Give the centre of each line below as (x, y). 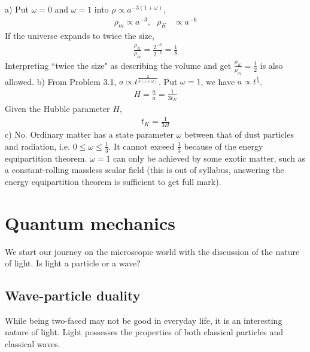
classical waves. (33, 344)
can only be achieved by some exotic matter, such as (209, 158)
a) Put (17, 9)
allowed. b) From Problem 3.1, (61, 81)
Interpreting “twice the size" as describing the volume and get (118, 65)
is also (271, 65)
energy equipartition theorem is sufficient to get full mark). (113, 181)
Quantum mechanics (90, 222)
